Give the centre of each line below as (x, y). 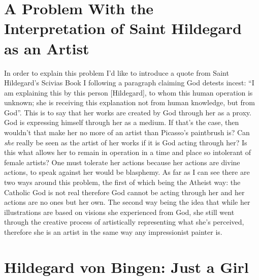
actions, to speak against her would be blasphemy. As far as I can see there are (127, 172)
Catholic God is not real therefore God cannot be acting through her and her (124, 192)
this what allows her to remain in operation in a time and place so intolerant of (128, 152)
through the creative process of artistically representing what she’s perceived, (124, 222)
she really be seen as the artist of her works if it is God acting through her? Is (126, 142)
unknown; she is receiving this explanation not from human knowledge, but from (129, 102)
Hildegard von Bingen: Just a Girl (126, 267)
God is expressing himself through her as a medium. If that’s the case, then (122, 122)
